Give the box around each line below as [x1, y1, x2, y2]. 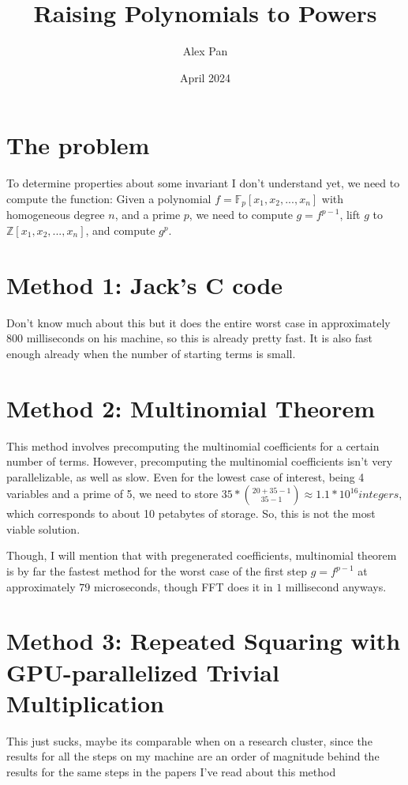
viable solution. [6, 520, 80, 537]
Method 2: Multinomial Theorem [6, 391, 376, 424]
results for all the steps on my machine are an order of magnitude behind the [6, 748, 380, 764]
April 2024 [179, 69, 231, 85]
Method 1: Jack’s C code [6, 268, 283, 300]
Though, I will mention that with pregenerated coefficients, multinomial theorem [6, 547, 397, 564]
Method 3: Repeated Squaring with [6, 625, 401, 657]
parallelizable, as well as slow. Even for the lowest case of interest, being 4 [6, 468, 365, 485]
